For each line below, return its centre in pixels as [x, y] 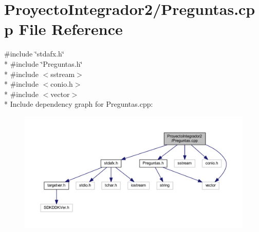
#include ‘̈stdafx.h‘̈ [34, 54]
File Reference [71, 29]
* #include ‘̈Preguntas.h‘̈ [43, 63]
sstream [63, 74]
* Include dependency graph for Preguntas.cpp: [79, 104]
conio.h [62, 84]
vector [60, 94]
